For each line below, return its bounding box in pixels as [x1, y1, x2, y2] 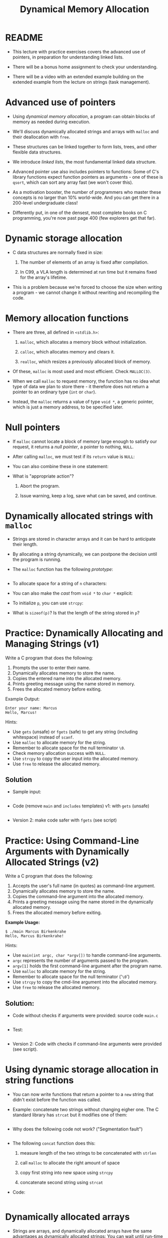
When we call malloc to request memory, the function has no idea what [12, 378, 160, 384]
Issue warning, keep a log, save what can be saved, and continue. [20, 492, 157, 498]
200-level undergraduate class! [12, 199, 78, 205]
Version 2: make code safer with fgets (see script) [12, 817, 117, 823]
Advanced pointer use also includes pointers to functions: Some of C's [12, 168, 159, 175]
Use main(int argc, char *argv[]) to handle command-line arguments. [12, 952, 162, 958]
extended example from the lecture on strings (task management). [12, 79, 150, 85]
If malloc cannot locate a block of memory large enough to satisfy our [12, 438, 157, 444]
